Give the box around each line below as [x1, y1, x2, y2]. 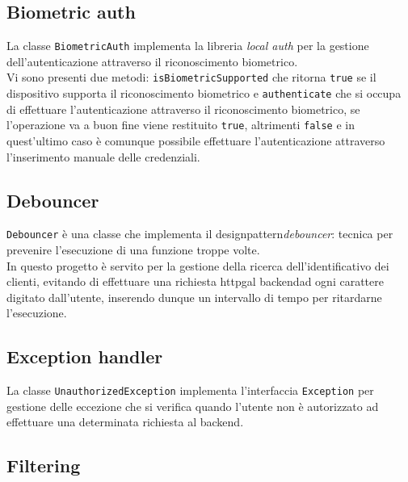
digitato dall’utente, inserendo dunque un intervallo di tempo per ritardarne [6, 288, 382, 305]
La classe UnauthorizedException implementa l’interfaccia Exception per [6, 382, 374, 399]
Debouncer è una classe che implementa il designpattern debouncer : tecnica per [6, 225, 393, 242]
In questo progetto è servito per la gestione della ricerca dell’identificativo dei [6, 257, 389, 274]
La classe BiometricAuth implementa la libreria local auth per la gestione [6, 37, 369, 54]
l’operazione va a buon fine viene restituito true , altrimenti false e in [6, 116, 355, 133]
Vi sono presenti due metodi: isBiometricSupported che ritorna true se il [6, 69, 376, 86]
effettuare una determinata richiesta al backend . [6, 413, 244, 430]
